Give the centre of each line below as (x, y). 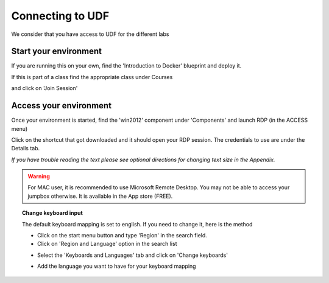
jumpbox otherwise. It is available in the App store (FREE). (100, 196)
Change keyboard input (53, 213)
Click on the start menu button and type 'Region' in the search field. (122, 236)
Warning (39, 176)
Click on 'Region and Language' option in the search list (107, 244)
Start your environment (57, 51)
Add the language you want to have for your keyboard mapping (117, 266)
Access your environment (62, 106)
